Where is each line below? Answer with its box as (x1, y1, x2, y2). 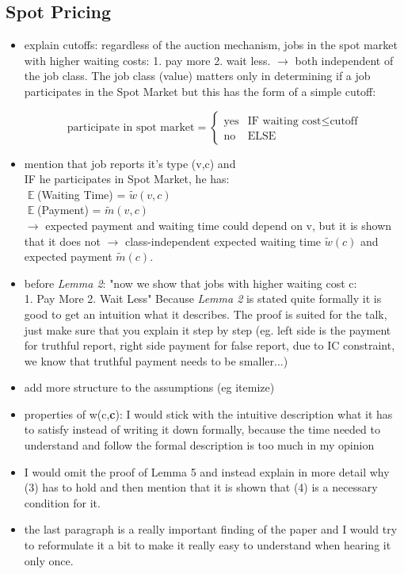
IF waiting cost (247, 115, 322, 127)
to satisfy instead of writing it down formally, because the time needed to (24, 421, 380, 438)
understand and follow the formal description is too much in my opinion (24, 437, 375, 453)
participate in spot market (67, 121, 195, 133)
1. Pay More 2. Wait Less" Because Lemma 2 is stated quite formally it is (24, 290, 382, 307)
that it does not (24, 232, 101, 249)
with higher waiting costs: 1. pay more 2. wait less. (24, 52, 271, 68)
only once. (24, 552, 74, 568)
